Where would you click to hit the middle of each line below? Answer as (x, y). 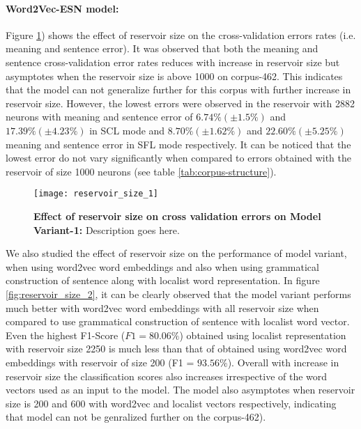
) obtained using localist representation (263, 335)
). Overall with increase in (283, 362)
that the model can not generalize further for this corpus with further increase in (178, 89)
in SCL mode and (127, 130)
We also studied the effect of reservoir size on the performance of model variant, (176, 253)
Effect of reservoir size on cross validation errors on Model (177, 216)
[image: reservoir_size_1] (96, 194)
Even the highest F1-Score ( (66, 335)
